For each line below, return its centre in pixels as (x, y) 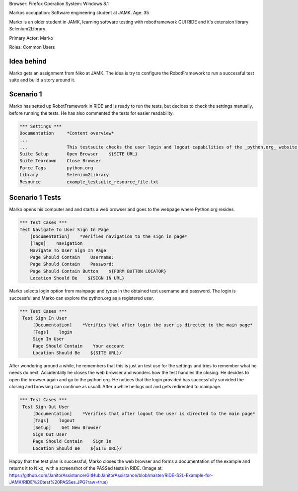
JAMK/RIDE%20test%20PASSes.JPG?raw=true (58, 482)
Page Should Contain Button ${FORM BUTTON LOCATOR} (98, 271)
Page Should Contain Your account (78, 346)
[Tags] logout (54, 421)
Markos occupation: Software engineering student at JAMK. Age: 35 (79, 13)
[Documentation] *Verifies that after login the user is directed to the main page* (143, 325)
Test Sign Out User (46, 407)
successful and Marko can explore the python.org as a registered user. (81, 298)
